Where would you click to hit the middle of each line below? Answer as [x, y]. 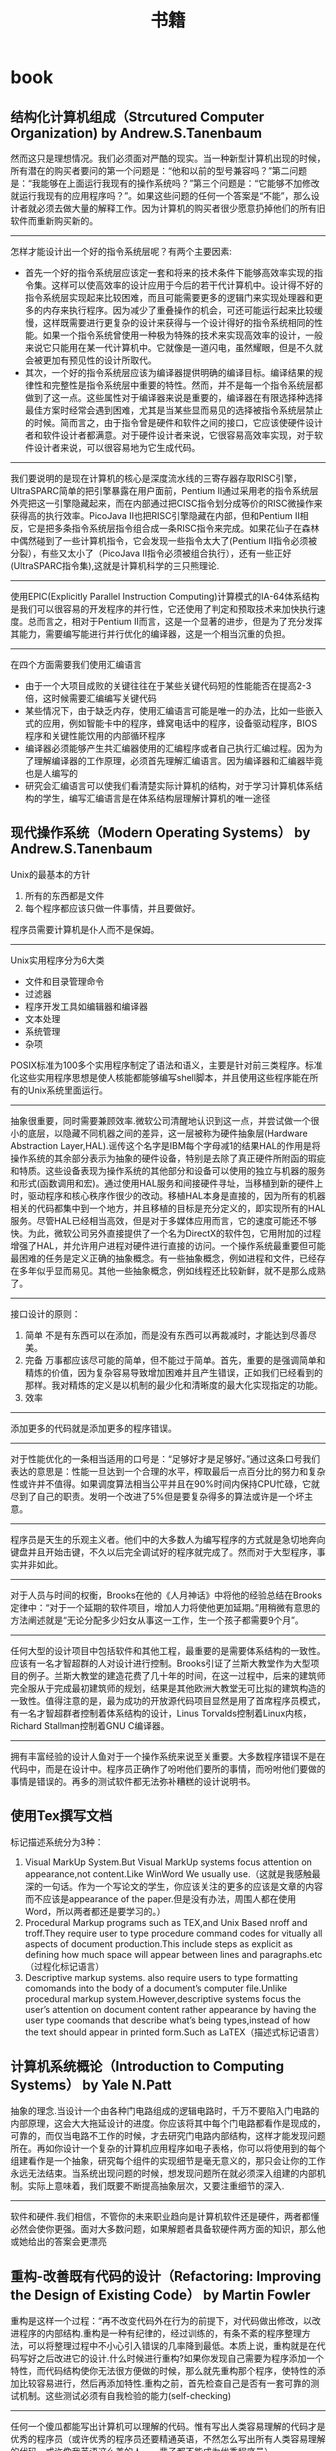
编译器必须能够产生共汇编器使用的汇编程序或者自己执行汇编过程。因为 [169, 748]
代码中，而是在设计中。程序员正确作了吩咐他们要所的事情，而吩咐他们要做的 [168, 1768]
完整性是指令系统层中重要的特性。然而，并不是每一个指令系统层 [183, 385]
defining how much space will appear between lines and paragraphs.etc [173, 1954]
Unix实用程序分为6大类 [57, 960]
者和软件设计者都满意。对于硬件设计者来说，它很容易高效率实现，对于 [169, 435]
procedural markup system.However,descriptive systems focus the [163, 1998]
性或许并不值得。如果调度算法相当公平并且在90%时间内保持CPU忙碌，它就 [165, 1483]
